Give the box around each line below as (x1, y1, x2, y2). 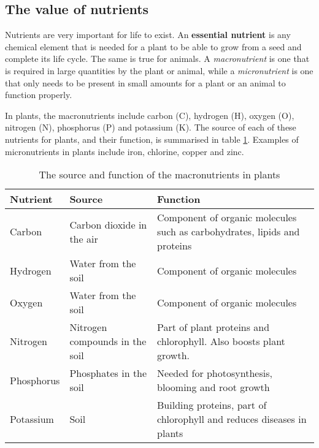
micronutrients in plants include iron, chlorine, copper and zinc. (5, 145, 244, 158)
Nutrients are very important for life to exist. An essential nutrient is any (5, 28, 291, 41)
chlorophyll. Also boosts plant (157, 334, 285, 349)
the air (69, 231, 98, 246)
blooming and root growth (157, 380, 270, 395)
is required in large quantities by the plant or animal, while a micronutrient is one (5, 64, 313, 77)
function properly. (5, 88, 72, 101)
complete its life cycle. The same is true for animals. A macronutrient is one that (5, 52, 310, 65)
